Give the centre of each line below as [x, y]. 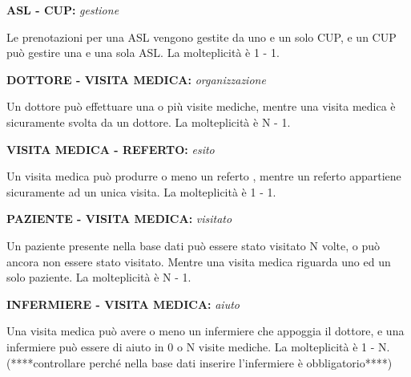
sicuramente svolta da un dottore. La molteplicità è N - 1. [149, 122]
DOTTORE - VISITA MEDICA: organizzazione [136, 79]
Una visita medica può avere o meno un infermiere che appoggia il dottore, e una [205, 331]
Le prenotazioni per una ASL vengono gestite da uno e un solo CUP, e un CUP [201, 36]
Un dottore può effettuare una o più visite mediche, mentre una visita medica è [201, 106]
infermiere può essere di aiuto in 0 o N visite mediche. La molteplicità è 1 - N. [198, 346]
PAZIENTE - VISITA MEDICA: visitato [119, 219]
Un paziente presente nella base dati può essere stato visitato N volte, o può [193, 245]
